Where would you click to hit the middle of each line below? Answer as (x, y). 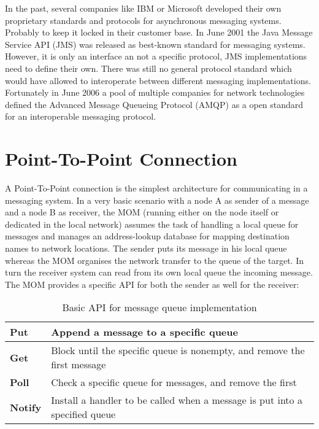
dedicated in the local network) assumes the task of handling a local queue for (152, 224)
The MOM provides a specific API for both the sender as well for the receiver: (152, 284)
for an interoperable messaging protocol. (81, 116)
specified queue (83, 414)
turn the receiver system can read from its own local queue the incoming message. (159, 272)
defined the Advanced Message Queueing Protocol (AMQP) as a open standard (154, 104)
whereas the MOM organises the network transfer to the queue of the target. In (155, 260)
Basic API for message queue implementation (159, 307)
